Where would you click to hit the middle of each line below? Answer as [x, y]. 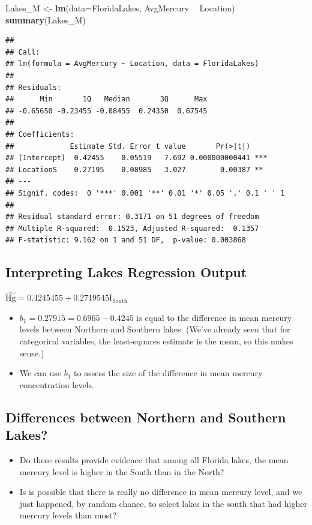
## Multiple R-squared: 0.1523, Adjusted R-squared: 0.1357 [132, 228]
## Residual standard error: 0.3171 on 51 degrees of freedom [132, 217]
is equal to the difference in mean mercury [214, 317]
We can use [40, 373]
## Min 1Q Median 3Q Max [106, 99]
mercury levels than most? [68, 515]
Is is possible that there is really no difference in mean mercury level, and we [161, 492]
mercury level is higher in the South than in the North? [122, 471]
